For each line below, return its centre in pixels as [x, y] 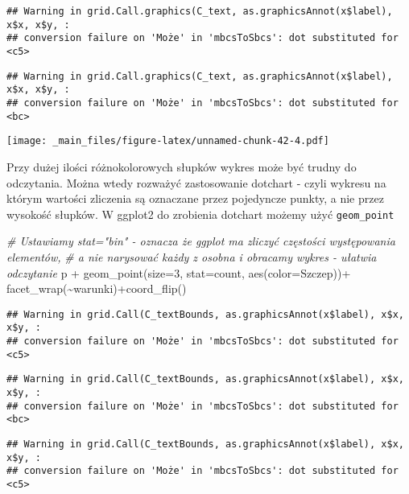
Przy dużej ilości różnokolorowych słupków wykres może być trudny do [182, 166]
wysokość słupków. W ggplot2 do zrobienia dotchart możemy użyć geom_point [200, 214]
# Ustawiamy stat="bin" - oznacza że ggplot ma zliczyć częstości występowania [201, 241]
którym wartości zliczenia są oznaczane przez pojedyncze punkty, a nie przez [195, 198]
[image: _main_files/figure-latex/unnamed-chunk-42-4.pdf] [168, 141]
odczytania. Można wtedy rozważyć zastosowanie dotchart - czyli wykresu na [196, 182]
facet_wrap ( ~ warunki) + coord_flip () [97, 288]
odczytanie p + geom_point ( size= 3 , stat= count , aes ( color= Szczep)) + [179, 272]
